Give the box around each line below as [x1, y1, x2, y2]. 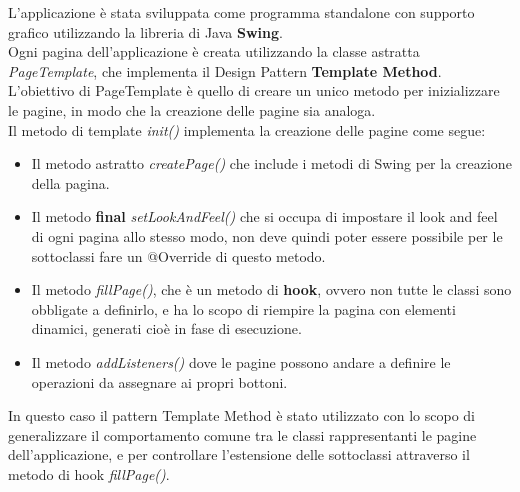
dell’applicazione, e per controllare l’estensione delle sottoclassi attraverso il [8, 444, 470, 465]
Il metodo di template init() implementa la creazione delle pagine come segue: [8, 119, 486, 140]
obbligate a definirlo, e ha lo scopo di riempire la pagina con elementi [31, 298, 456, 319]
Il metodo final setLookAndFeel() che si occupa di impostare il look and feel [31, 206, 498, 227]
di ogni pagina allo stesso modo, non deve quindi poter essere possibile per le [31, 225, 503, 246]
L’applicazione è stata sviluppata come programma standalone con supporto [8, 2, 475, 22]
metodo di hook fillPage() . [8, 463, 170, 484]
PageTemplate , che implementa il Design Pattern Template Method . [8, 60, 442, 81]
